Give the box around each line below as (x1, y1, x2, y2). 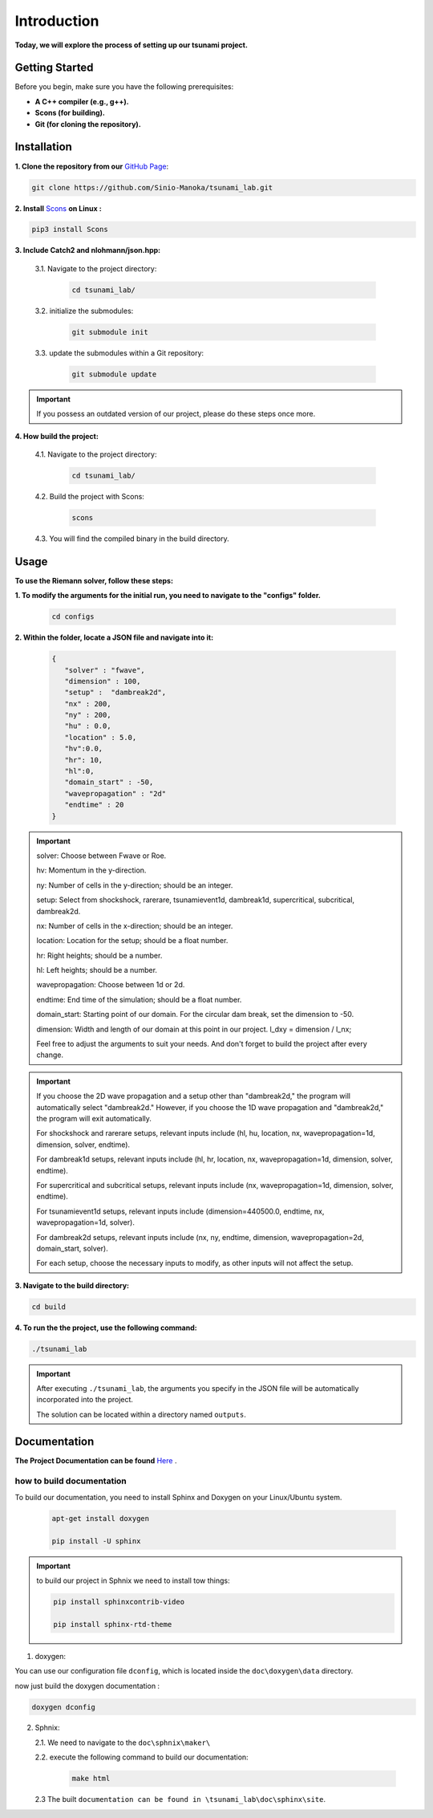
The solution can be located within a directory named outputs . (36, 1409, 246, 1419)
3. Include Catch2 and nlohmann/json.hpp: (14, 246, 160, 255)
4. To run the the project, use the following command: (14, 1323, 197, 1332)
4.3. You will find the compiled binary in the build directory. (34, 534, 229, 543)
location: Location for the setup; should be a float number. (36, 936, 229, 946)
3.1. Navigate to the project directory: (34, 263, 157, 273)
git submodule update (71, 369, 157, 379)
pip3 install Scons (31, 225, 108, 234)
